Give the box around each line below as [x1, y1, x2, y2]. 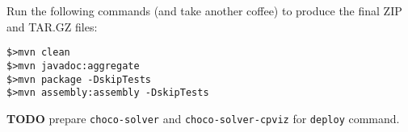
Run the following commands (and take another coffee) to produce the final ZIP [6, 2, 402, 19]
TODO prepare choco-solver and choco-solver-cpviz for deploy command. [6, 109, 400, 126]
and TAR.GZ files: [6, 18, 98, 35]
